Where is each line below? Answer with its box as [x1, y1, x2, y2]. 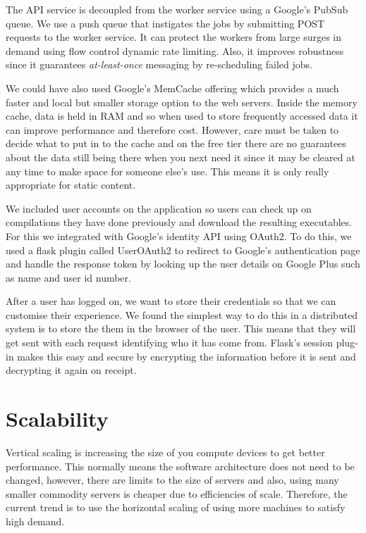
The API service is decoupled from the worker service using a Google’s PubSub [6, 2, 348, 16]
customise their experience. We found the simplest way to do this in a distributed [6, 307, 358, 322]
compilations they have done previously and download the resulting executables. [6, 215, 353, 230]
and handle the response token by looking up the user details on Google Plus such [6, 256, 360, 271]
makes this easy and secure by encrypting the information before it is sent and [17, 349, 356, 363]
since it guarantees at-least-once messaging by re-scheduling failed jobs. [6, 57, 312, 72]
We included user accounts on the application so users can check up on [6, 201, 312, 215]
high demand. [6, 513, 65, 528]
